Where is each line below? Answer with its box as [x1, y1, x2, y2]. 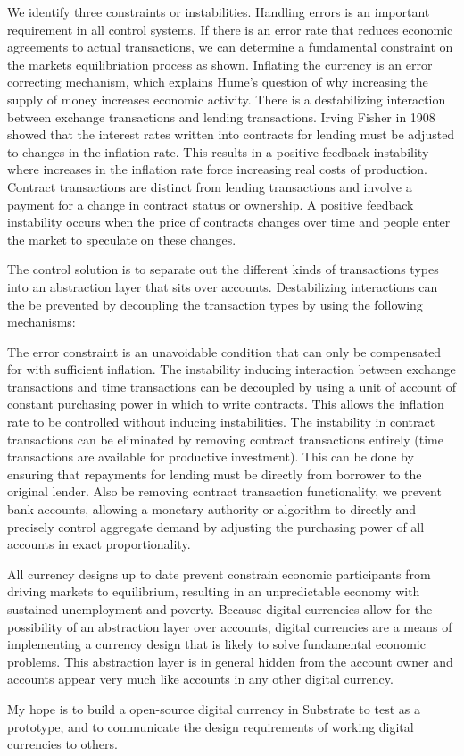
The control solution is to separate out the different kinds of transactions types [7, 260, 439, 278]
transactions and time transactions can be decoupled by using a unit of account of [7, 377, 456, 395]
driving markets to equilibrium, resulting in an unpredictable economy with [7, 582, 420, 601]
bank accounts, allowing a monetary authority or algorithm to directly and [7, 500, 417, 519]
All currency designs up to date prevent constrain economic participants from [7, 564, 431, 583]
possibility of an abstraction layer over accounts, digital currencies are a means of [7, 617, 452, 636]
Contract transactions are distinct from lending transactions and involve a [7, 177, 412, 195]
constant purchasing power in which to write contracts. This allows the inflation [7, 395, 444, 413]
